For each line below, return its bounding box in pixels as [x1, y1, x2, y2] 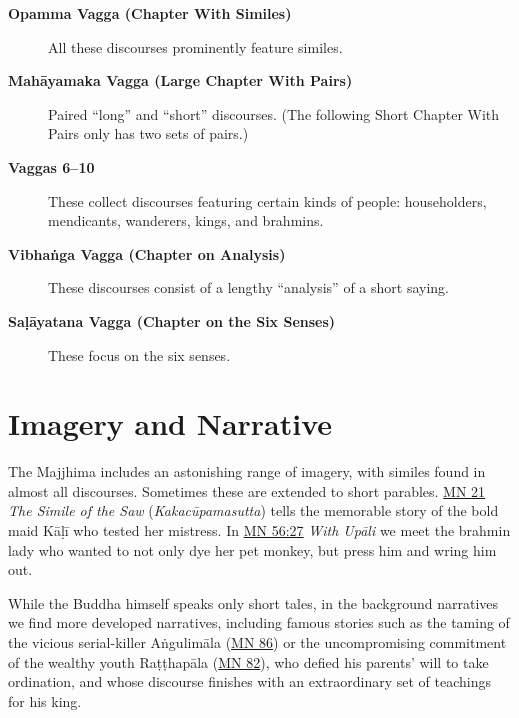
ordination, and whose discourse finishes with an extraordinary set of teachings [8, 671, 491, 692]
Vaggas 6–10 [8, 156, 95, 177]
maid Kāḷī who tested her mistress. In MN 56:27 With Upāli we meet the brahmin [8, 520, 511, 541]
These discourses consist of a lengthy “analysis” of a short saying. [48, 277, 449, 298]
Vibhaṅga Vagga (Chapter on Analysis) [8, 243, 286, 264]
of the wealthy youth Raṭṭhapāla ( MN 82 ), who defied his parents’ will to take [8, 651, 489, 672]
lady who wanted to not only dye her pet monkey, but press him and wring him [8, 539, 497, 560]
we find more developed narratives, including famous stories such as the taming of [8, 612, 510, 633]
